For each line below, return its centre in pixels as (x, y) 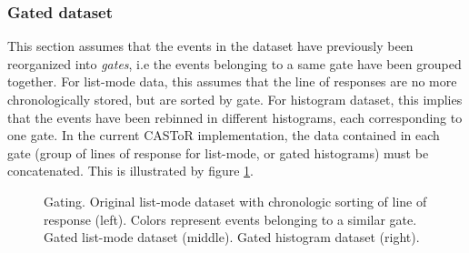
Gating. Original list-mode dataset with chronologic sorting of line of (235, 201)
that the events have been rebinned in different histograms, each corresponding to (235, 117)
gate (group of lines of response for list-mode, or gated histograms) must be (218, 152)
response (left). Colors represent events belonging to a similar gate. (230, 219)
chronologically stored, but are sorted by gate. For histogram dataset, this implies (235, 99)
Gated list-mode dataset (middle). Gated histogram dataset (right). (232, 237)
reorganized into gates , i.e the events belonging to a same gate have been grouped (234, 63)
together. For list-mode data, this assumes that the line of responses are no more (232, 81)
